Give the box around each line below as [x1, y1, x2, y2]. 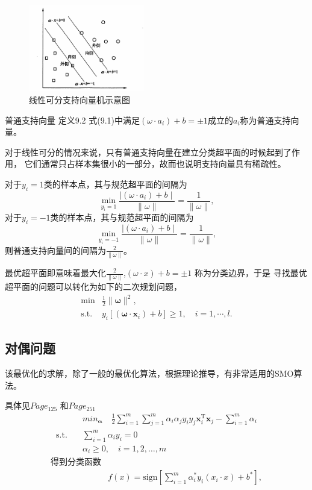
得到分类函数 [51, 458, 102, 467]
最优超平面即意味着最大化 [5, 266, 106, 278]
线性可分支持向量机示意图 [29, 93, 130, 105]
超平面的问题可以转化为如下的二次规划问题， [5, 280, 182, 293]
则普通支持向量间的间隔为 [5, 243, 106, 256]
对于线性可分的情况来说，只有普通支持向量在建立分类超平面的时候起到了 [5, 145, 292, 158]
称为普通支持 [240, 113, 291, 126]
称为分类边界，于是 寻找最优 [195, 266, 307, 278]
